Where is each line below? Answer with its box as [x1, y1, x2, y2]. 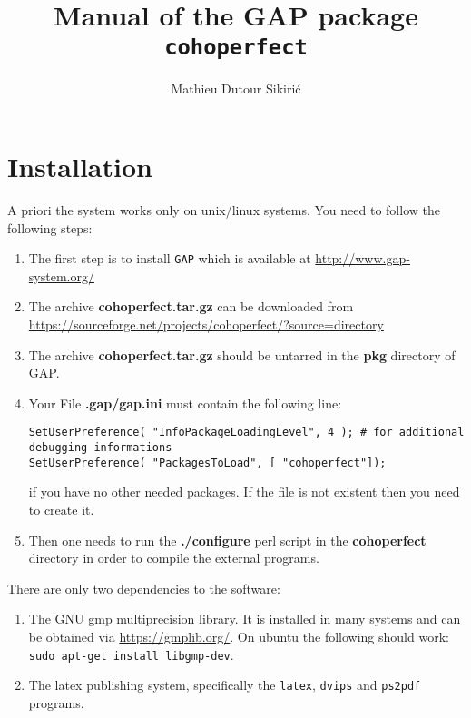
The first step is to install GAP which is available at [28, 249, 311, 268]
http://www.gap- [315, 249, 410, 268]
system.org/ [28, 266, 94, 285]
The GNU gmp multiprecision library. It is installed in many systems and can [28, 609, 461, 628]
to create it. [28, 499, 94, 518]
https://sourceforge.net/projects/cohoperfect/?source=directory [28, 315, 384, 333]
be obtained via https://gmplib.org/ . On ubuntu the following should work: [28, 626, 449, 645]
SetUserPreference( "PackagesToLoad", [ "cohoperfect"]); [28, 456, 387, 469]
